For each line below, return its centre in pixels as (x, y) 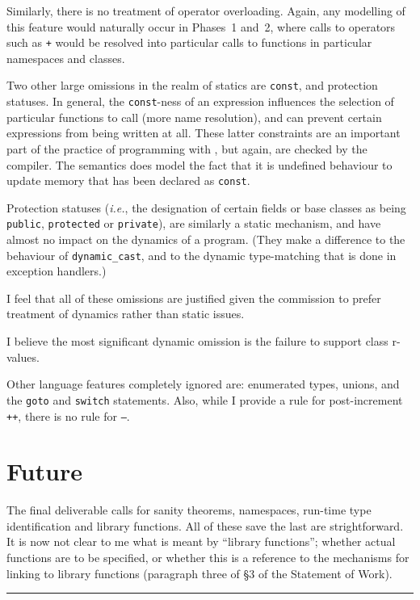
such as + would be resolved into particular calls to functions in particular (189, 42)
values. (23, 357)
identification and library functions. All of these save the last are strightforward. (205, 525)
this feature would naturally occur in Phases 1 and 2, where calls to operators (201, 26)
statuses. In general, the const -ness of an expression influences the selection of (200, 101)
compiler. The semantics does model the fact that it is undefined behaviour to (199, 164)
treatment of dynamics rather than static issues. (126, 314)
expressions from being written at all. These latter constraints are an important (204, 133)
